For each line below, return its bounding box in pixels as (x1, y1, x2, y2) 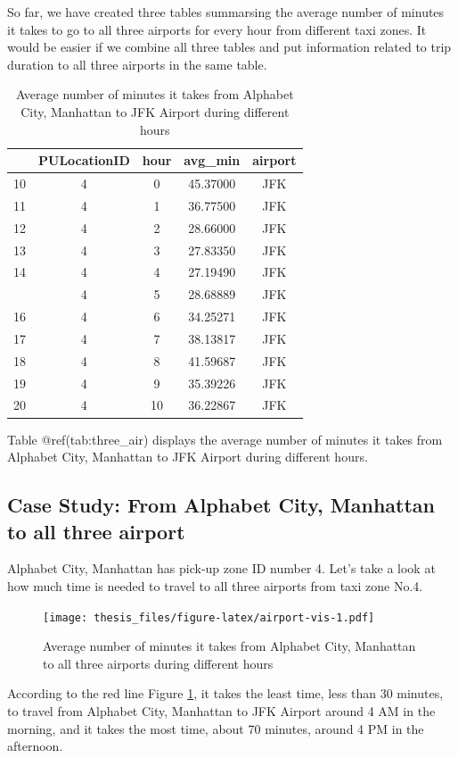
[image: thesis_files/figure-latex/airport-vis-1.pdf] (43, 611, 375, 624)
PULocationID (38, 151, 130, 170)
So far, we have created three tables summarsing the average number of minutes (7, 3, 445, 21)
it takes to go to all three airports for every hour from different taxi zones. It (7, 20, 427, 38)
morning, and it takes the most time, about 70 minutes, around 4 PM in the (7, 719, 424, 737)
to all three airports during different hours (43, 654, 274, 672)
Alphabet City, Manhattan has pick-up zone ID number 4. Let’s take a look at (7, 559, 436, 578)
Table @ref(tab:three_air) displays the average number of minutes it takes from (7, 429, 443, 448)
